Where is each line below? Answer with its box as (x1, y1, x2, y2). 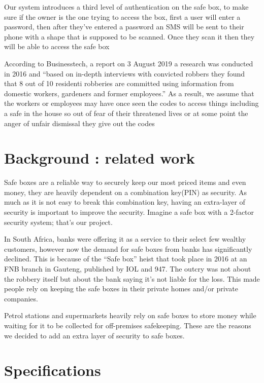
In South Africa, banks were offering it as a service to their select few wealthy (4, 234, 246, 244)
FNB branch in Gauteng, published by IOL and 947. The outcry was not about (4, 263, 251, 274)
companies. (4, 293, 38, 303)
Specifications (4, 360, 101, 380)
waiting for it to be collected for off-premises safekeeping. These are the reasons (4, 320, 251, 330)
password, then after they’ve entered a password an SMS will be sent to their (4, 21, 244, 32)
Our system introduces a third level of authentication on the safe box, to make (4, 2, 249, 12)
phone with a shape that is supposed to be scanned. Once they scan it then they (4, 31, 255, 42)
